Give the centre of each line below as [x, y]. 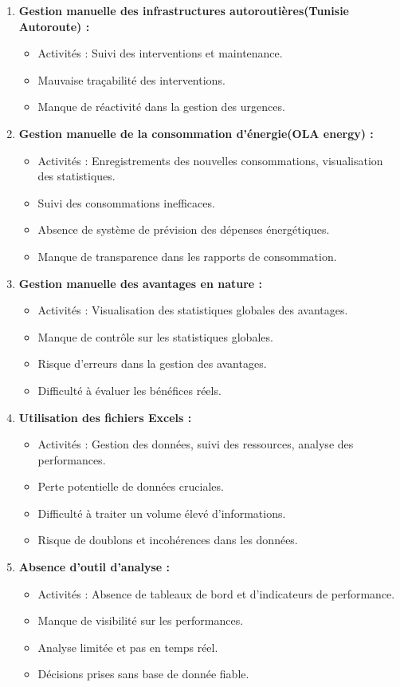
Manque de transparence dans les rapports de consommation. [187, 256]
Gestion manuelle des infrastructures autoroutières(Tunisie [184, 10]
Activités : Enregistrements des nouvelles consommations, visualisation [210, 160]
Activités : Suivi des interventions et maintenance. [160, 53]
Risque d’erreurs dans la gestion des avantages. [152, 363]
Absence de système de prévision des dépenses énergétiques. [184, 229]
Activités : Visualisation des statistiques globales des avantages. [193, 310]
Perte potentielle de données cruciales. [131, 486]
